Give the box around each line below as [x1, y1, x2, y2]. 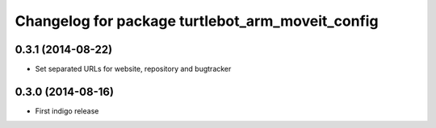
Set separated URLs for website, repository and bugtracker [35, 64, 232, 74]
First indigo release [35, 105, 99, 116]
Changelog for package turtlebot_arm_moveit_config [15, 12, 379, 30]
